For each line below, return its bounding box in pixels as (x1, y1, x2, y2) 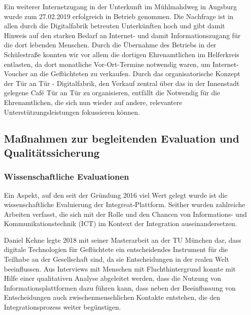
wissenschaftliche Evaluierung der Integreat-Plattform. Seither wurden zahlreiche (4, 199, 245, 210)
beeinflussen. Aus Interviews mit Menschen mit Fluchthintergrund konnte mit (4, 263, 236, 273)
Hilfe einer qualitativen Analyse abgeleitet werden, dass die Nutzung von (4, 273, 221, 283)
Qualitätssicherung (4, 145, 100, 160)
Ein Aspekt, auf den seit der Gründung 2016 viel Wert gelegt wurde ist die (4, 189, 228, 200)
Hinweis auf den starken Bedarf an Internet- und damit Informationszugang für (4, 30, 241, 40)
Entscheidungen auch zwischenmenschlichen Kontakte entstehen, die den (4, 292, 220, 302)
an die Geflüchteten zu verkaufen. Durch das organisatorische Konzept (30, 68, 240, 79)
